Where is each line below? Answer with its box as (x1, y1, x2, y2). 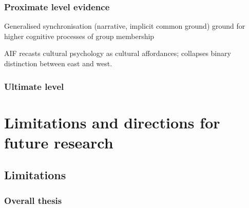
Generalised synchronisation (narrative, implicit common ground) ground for (4, 21, 245, 31)
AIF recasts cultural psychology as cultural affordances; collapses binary (4, 48, 231, 59)
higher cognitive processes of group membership (4, 30, 155, 41)
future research (4, 131, 113, 153)
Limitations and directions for (4, 111, 220, 133)
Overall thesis (4, 194, 62, 206)
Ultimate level (4, 80, 64, 92)
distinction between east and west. (4, 58, 112, 68)
